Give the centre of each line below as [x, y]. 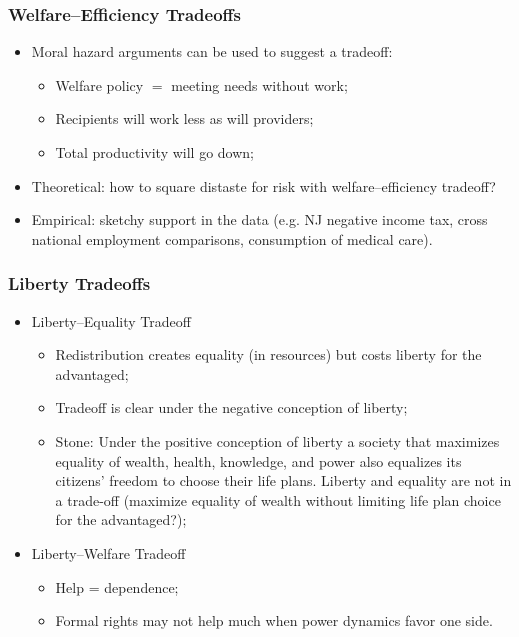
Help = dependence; [117, 586]
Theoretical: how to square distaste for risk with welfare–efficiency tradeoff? [263, 185]
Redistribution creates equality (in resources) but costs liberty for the [268, 354]
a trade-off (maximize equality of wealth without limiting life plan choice [278, 499]
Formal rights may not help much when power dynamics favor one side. [274, 620]
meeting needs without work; [259, 84]
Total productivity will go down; [155, 152]
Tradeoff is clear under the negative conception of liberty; [231, 407]
